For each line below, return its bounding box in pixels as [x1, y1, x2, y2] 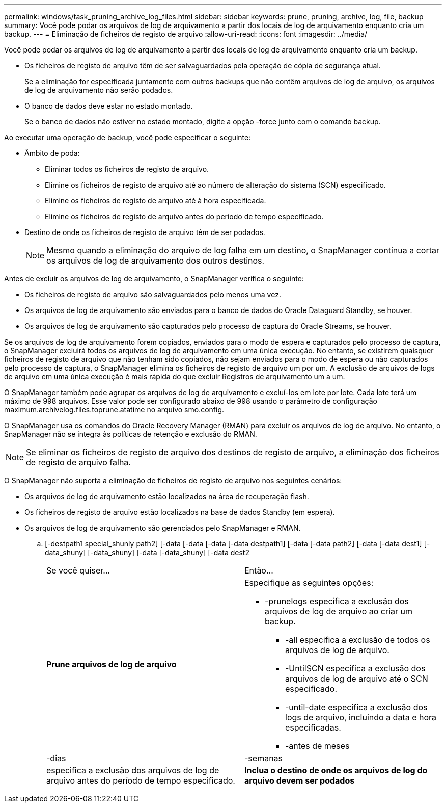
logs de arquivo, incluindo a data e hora [285, 712, 437, 722]
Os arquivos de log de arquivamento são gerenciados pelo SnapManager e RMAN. [24, 524, 301, 532]
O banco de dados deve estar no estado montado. [24, 101, 193, 110]
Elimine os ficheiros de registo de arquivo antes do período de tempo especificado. [45, 212, 324, 221]
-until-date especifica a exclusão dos [285, 702, 428, 712]
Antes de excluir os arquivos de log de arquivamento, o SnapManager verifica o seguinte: [4, 274, 304, 283]
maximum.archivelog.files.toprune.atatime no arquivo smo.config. [4, 405, 225, 414]
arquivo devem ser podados [244, 775, 355, 786]
